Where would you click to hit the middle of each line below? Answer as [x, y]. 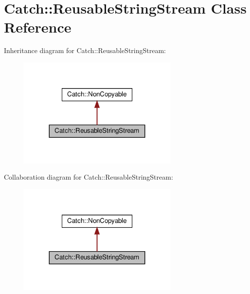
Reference [38, 27]
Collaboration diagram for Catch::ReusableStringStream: [89, 177]
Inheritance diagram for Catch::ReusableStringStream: [85, 50]
